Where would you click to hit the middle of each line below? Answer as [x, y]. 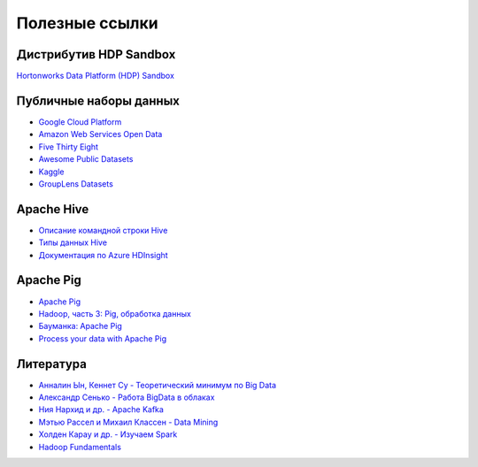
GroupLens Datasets [76, 184]
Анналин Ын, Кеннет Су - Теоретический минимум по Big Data [158, 385]
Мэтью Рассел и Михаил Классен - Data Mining [128, 422]
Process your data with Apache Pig [103, 338]
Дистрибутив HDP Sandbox [96, 54]
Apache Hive [53, 209]
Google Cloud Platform [80, 122]
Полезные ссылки [87, 23]
